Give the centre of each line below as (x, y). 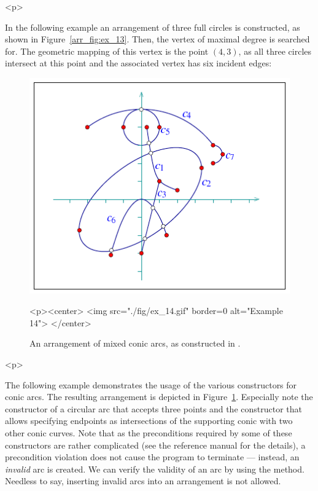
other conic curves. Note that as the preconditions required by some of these (149, 433)
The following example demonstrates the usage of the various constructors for (151, 384)
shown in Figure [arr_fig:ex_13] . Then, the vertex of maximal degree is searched (157, 39)
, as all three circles (275, 51)
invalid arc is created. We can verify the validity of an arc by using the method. (155, 469)
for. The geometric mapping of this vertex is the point (107, 51)
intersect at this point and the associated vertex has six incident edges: (138, 63)
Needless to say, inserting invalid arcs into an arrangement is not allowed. (143, 481)
